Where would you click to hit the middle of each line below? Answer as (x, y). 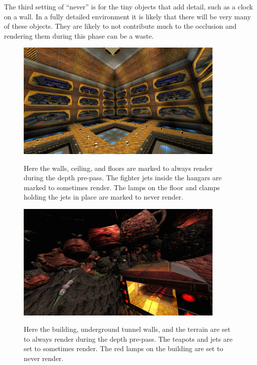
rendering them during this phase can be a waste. (79, 35)
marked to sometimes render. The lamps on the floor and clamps (122, 187)
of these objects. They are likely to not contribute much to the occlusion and (120, 26)
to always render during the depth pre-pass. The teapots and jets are (128, 339)
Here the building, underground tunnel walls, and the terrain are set (127, 329)
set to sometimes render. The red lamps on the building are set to (124, 348)
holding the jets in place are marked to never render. (104, 197)
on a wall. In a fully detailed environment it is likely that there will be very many (128, 16)
